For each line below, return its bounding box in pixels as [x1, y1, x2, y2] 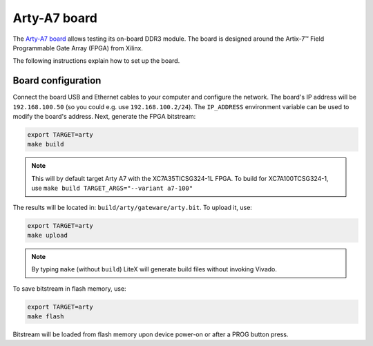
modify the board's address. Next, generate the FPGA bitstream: [12, 113, 196, 121]
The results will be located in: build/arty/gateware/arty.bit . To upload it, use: [12, 203, 252, 211]
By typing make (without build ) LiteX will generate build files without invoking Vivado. [31, 265, 278, 273]
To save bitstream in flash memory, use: [12, 284, 127, 293]
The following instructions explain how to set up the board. [12, 57, 180, 65]
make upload [27, 231, 68, 239]
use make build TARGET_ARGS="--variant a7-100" [31, 184, 193, 193]
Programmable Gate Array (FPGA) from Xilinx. [12, 44, 143, 52]
